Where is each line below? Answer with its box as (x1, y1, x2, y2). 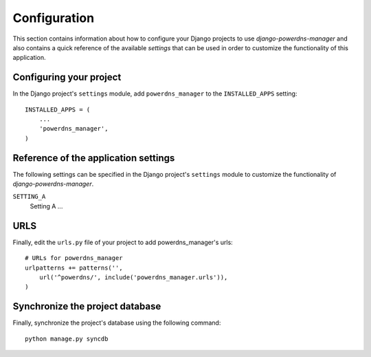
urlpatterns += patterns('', (25, 263, 123, 272)
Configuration (12, 10, 95, 25)
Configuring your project (12, 72, 122, 83)
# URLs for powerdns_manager (25, 255, 123, 262)
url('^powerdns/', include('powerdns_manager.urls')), (38, 273, 228, 281)
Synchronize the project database (12, 301, 161, 312)
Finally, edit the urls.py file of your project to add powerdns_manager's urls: (12, 238, 233, 246)
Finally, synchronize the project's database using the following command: (12, 318, 221, 327)
